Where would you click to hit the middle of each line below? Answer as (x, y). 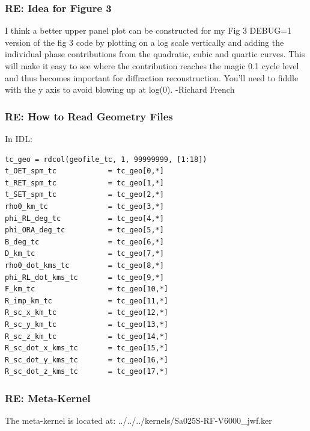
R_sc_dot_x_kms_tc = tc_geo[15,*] (87, 348)
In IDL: (19, 138)
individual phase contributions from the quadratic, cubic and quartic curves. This (155, 54)
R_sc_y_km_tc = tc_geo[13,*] (87, 324)
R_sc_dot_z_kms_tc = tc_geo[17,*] (87, 372)
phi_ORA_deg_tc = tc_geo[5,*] (84, 230)
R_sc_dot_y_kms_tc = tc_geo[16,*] (87, 360)
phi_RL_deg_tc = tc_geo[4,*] (84, 218)
